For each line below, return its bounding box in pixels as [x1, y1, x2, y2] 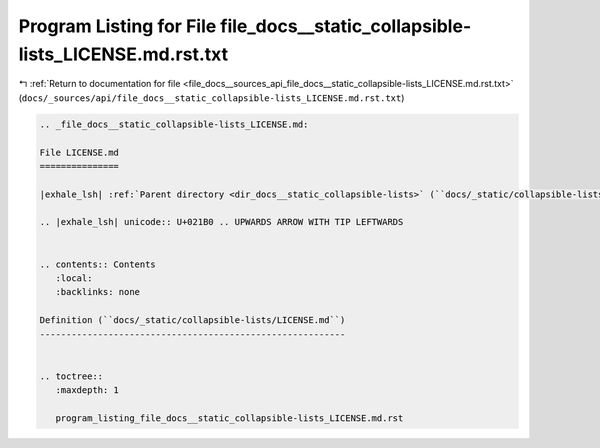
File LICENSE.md [39, 146, 120, 158]
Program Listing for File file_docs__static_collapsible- [18, 15, 472, 37]
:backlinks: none [55, 286, 140, 298]
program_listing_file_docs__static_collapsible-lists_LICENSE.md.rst [55, 412, 404, 424]
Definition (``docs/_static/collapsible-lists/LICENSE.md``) [39, 315, 346, 326]
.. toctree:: [39, 370, 104, 382]
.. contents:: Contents [39, 258, 157, 270]
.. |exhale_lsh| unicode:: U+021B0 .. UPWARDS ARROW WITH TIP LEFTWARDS [39, 216, 404, 228]
